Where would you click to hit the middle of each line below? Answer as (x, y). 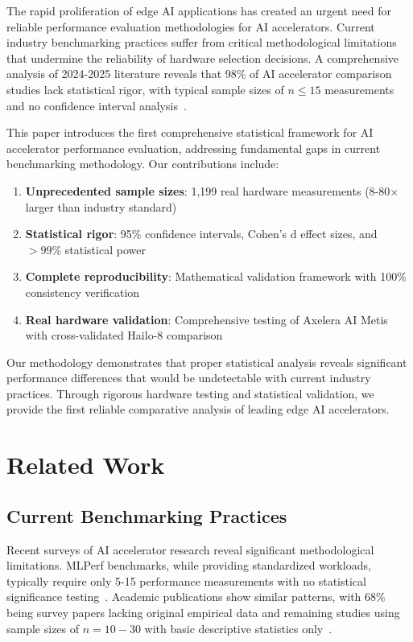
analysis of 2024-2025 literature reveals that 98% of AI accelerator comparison (199, 74)
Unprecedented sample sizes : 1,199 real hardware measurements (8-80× (212, 190)
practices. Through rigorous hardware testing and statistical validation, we (190, 393)
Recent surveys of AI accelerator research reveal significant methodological (190, 549)
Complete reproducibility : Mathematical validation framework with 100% (216, 276)
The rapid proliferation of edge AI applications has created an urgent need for (199, 10)
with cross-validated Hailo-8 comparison (124, 335)
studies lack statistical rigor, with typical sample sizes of (145, 89)
